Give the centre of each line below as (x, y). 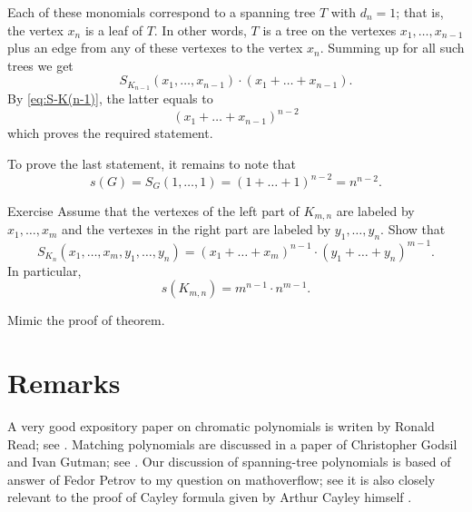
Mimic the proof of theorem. (86, 320)
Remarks (64, 383)
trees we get (40, 65)
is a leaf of (113, 30)
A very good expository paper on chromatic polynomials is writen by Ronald (221, 426)
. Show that (413, 229)
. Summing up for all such (392, 48)
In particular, (44, 270)
